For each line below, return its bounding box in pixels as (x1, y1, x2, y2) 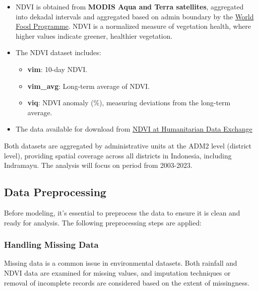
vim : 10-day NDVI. (27, 64, 87, 74)
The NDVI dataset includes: (15, 47, 101, 58)
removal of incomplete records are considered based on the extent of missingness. (4, 277, 250, 288)
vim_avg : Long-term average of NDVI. (27, 80, 150, 91)
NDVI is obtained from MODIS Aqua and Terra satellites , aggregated (15, 1, 244, 11)
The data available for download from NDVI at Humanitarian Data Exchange (15, 124, 253, 134)
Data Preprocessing (4, 184, 107, 200)
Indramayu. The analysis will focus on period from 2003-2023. (4, 160, 193, 170)
